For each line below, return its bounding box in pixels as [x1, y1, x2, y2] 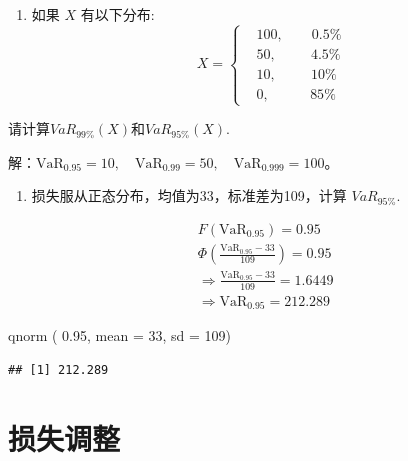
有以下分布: [80, 4, 155, 24]
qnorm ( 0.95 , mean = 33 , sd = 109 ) [8, 325, 232, 346]
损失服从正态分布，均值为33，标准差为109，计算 [31, 185, 347, 206]
